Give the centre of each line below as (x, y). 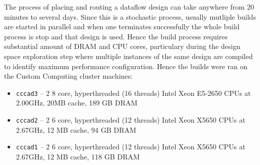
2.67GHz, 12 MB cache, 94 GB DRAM (76, 129)
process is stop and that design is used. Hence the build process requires (116, 36)
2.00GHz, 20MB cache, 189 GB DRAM (77, 103)
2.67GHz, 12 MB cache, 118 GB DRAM (78, 156)
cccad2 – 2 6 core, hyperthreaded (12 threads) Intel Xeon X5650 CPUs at (131, 120)
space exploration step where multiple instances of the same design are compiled (128, 56)
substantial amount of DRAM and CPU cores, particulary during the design (122, 46)
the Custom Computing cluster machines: (69, 76)
